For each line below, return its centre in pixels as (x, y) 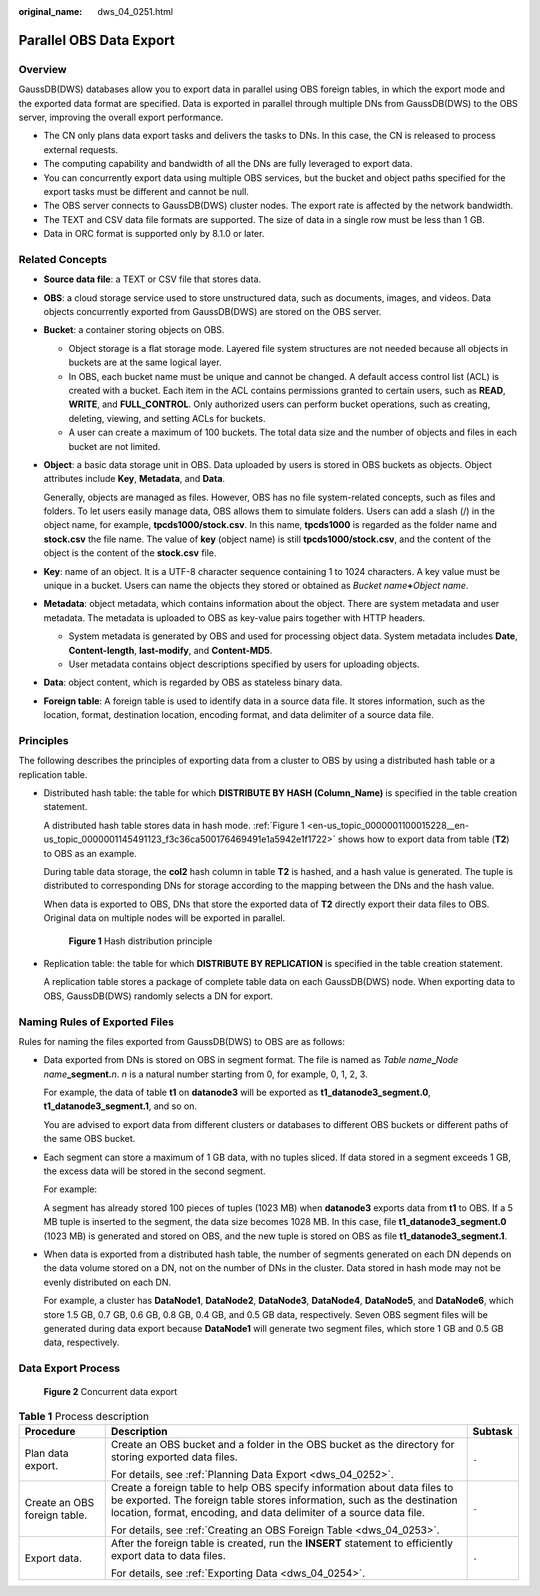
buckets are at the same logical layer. (145, 362)
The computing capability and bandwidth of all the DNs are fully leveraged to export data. (228, 164)
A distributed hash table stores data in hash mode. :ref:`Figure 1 (174, 825)
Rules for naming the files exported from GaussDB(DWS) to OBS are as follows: (181, 1041)
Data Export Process (69, 1368)
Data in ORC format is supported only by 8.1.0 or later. (154, 234)
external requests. (81, 149)
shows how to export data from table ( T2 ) (423, 839)
